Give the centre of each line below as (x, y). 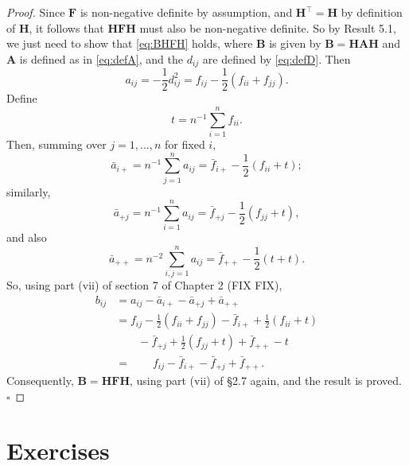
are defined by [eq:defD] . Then (277, 58)
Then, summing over (56, 144)
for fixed (185, 144)
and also (27, 237)
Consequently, (40, 381)
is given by (295, 43)
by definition (372, 12)
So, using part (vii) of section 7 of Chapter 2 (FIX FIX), (144, 285)
